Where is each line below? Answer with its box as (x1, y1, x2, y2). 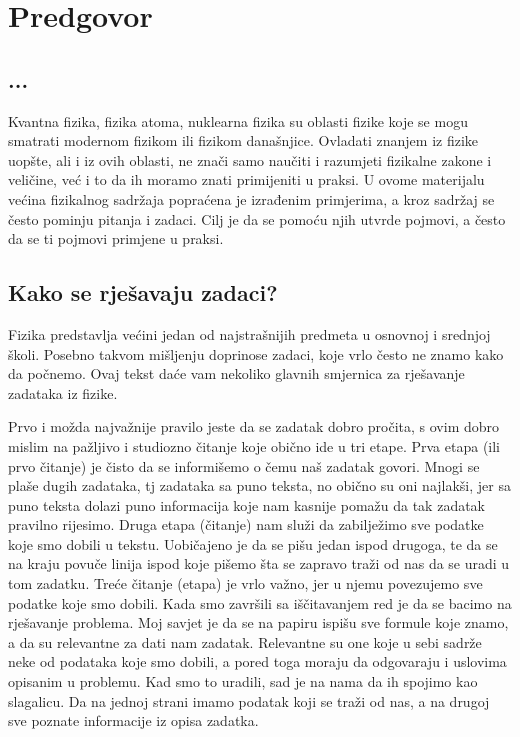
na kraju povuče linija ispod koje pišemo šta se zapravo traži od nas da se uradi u (8, 553, 510, 574)
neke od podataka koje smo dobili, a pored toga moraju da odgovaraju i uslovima (8, 651, 507, 672)
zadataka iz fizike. (8, 382, 118, 403)
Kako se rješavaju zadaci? (8, 277, 278, 308)
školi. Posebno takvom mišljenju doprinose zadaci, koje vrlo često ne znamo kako (8, 343, 504, 364)
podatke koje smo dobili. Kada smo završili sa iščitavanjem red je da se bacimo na (8, 592, 512, 613)
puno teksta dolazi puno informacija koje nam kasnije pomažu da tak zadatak (8, 494, 486, 515)
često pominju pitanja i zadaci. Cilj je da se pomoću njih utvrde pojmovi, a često (8, 208, 506, 229)
